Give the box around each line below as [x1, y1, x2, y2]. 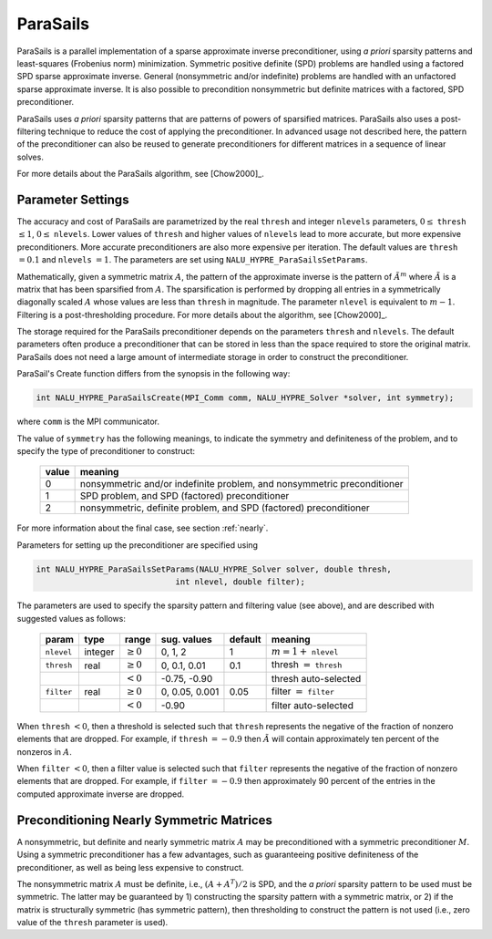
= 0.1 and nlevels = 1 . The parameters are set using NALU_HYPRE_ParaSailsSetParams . [18, 254, 368, 265]
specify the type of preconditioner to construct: [16, 446, 196, 457]
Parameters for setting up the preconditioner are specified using [16, 539, 259, 551]
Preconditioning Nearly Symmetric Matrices [16, 812, 273, 828]
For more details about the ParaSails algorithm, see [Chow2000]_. [16, 169, 264, 180]
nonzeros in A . [16, 746, 72, 757]
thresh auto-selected [271, 672, 362, 685]
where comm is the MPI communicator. [16, 416, 159, 428]
